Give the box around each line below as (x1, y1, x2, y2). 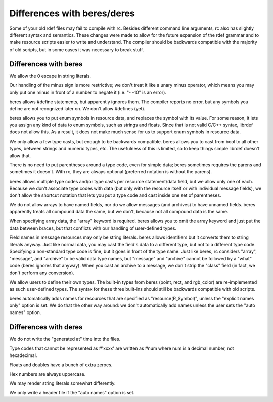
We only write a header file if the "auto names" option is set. (9, 389, 135, 395)
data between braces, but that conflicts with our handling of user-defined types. (9, 225, 177, 231)
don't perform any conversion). (9, 270, 74, 276)
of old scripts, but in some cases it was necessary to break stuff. (9, 46, 144, 53)
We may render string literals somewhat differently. (9, 380, 116, 386)
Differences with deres (9, 323, 83, 331)
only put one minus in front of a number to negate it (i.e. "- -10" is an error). (9, 89, 167, 96)
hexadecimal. (9, 352, 37, 359)
